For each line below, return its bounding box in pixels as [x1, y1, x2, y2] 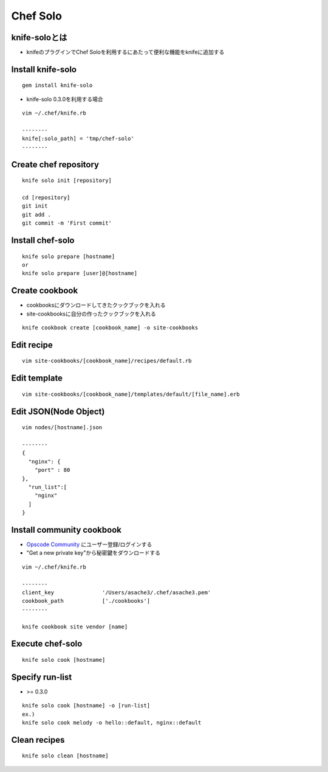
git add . [22, 211, 51, 218]
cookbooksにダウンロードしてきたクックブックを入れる [26, 301, 166, 309]
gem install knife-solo [22, 82, 93, 89]
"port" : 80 [34, 466, 70, 474]
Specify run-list [11, 672, 72, 682]
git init [22, 203, 48, 209]
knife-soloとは [11, 32, 67, 43]
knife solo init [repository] [22, 177, 112, 184]
